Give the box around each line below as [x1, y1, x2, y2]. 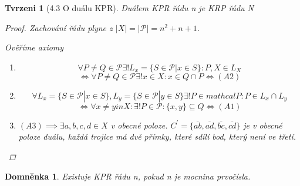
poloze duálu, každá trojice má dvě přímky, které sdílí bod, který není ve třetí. [18, 130, 296, 143]
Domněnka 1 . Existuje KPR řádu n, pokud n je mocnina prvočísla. [5, 170, 251, 182]
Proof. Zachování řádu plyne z [5, 21, 113, 33]
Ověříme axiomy [5, 41, 64, 53]
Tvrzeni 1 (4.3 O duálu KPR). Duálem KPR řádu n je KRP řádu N [5, 2, 254, 13]
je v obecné [243, 119, 282, 131]
